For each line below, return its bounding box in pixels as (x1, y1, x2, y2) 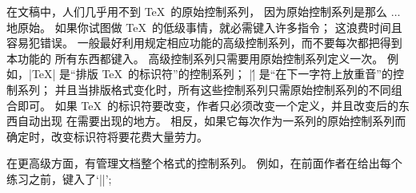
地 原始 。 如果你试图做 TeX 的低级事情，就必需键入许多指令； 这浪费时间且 (6, 18, 402, 35)
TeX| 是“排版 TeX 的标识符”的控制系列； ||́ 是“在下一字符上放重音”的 (31, 65, 393, 82)
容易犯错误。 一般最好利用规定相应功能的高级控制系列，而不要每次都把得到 (6, 34, 402, 51)
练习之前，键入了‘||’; (6, 170, 112, 187)
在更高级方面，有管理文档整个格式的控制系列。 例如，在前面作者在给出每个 (6, 155, 402, 171)
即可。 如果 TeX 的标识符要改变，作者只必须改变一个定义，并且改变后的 (17, 96, 398, 113)
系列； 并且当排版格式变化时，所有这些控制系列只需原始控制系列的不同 (17, 81, 391, 97)
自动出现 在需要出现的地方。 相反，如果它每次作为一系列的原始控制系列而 (17, 112, 406, 129)
